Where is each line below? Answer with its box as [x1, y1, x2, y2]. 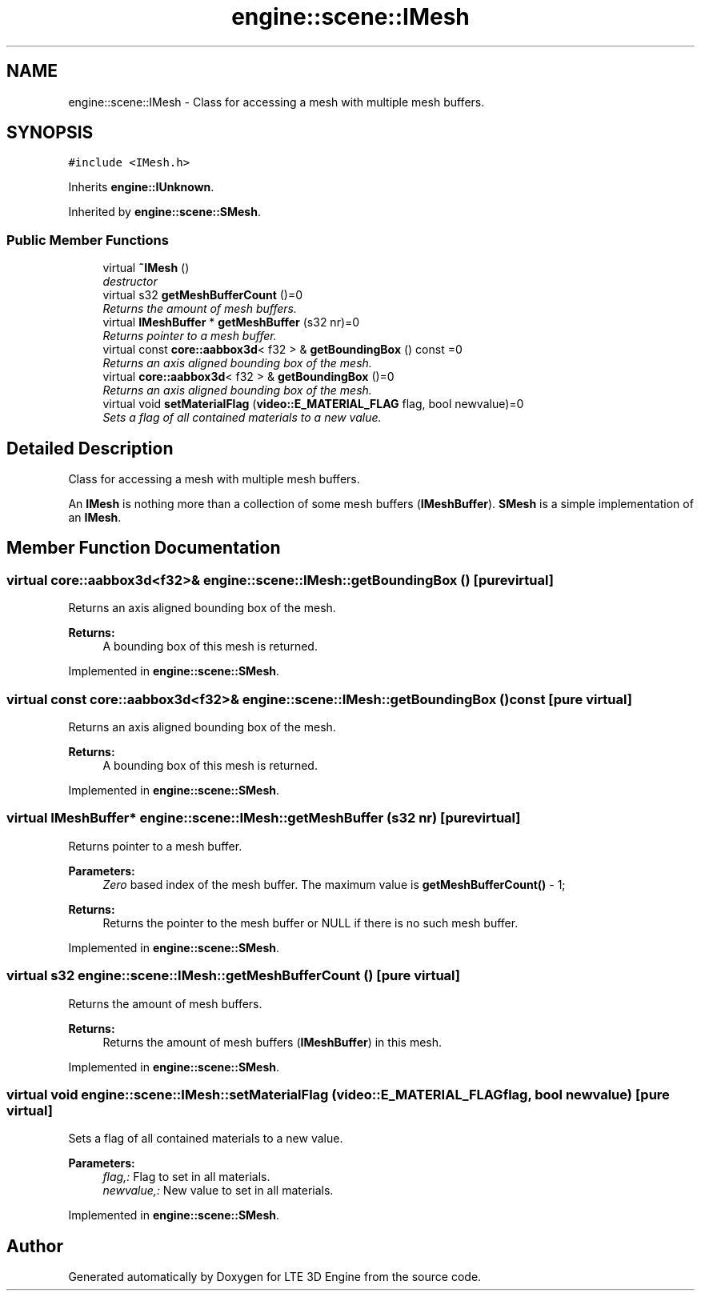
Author [6, 1235, 63, 1256]
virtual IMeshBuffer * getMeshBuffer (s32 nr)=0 [102, 315, 360, 330]
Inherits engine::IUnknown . [68, 180, 214, 194]
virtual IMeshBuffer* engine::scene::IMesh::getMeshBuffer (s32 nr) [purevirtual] [6, 810, 521, 827]
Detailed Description [6, 438, 174, 458]
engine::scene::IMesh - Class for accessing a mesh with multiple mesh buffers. [68, 94, 485, 109]
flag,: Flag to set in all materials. [102, 1170, 270, 1184]
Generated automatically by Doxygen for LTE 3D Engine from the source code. [68, 1270, 482, 1284]
